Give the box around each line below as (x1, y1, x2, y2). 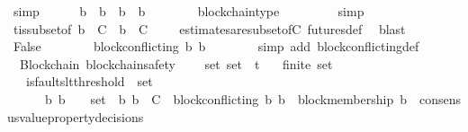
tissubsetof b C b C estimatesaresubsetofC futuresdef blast (13, 19, 406, 38)
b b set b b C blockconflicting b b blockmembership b (44, 89, 407, 108)
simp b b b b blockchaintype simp (13, 2, 364, 20)
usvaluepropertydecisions (7, 107, 144, 126)
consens (418, 89, 461, 108)
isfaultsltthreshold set (25, 72, 153, 91)
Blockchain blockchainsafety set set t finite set (19, 54, 333, 73)
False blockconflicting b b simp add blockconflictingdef (13, 37, 419, 56)
